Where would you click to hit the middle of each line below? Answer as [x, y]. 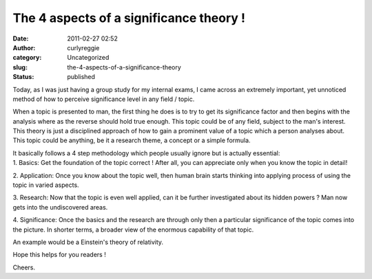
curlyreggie [83, 47]
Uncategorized [88, 58]
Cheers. [24, 267]
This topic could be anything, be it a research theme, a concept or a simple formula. [132, 140]
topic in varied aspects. [46, 185]
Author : [24, 47]
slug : [20, 67]
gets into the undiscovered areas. [60, 207]
